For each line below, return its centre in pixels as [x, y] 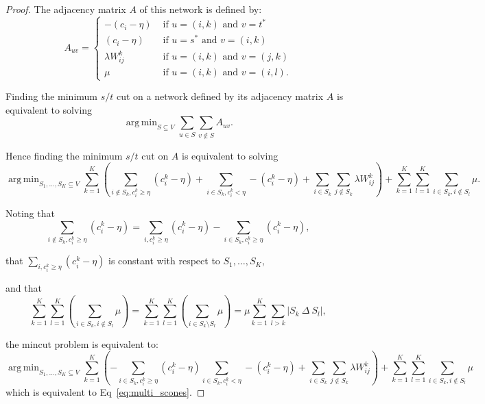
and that [24, 288]
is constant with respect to [164, 261]
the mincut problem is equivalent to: [82, 343]
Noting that [30, 213]
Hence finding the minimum [64, 155]
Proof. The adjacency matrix [66, 9]
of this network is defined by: [201, 9]
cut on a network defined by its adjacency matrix [220, 96]
